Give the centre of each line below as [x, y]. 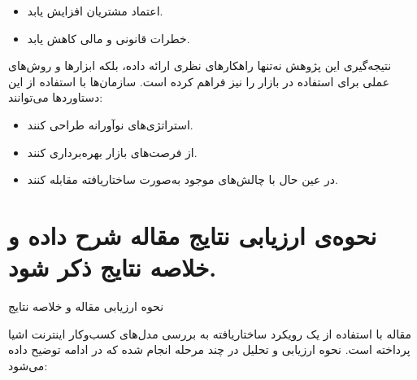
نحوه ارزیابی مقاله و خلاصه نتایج [86, 306]
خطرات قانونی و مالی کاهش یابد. [109, 38]
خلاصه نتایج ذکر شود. [113, 267]
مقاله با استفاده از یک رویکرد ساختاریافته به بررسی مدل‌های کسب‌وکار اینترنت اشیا [210, 333]
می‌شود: [28, 365]
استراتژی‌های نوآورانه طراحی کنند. [110, 124]
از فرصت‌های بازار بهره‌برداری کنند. [112, 152]
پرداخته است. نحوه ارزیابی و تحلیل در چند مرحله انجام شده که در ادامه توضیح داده [209, 349]
